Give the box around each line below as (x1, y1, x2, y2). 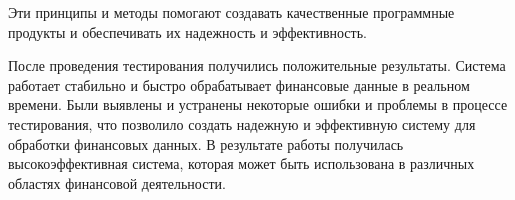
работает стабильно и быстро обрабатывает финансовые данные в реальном (8, 74, 470, 95)
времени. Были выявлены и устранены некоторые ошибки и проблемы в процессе (8, 94, 508, 115)
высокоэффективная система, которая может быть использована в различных (8, 153, 475, 174)
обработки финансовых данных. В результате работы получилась (8, 133, 404, 154)
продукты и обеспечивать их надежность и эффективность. (8, 21, 367, 42)
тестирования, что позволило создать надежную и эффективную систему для (8, 113, 476, 134)
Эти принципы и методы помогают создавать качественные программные (8, 2, 455, 22)
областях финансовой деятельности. (8, 172, 226, 193)
